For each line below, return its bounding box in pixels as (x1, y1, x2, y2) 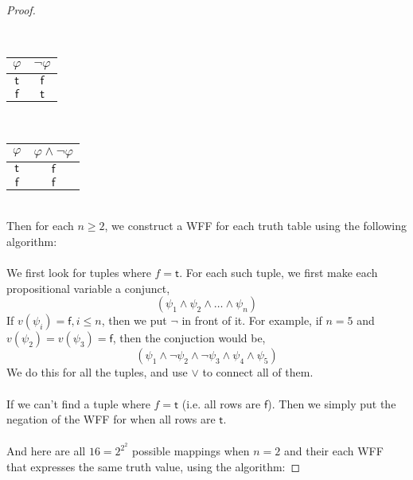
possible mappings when (131, 443, 250, 459)
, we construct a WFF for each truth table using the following (104, 217, 407, 234)
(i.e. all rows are (181, 395, 261, 412)
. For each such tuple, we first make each (179, 264, 378, 281)
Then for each (6, 217, 74, 234)
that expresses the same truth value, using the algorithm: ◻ (6, 458, 301, 474)
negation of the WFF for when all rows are (6, 411, 216, 427)
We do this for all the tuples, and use (6, 364, 188, 380)
